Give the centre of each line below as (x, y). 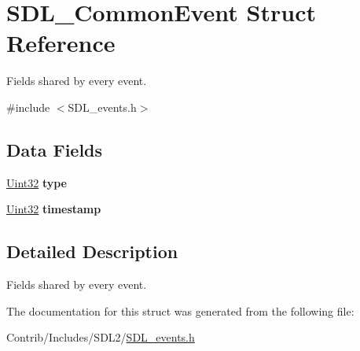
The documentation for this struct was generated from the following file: (180, 310)
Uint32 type (37, 182)
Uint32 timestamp (54, 209)
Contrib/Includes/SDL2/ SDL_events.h (101, 337)
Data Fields (55, 149)
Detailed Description (92, 251)
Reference (61, 43)
